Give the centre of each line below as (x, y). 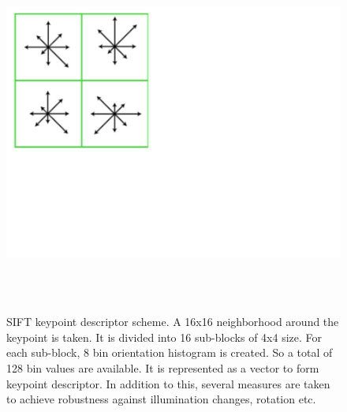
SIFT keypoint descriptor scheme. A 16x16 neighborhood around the (173, 322)
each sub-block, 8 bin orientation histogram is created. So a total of (170, 352)
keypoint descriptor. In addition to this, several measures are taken (168, 383)
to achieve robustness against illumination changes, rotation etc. (161, 399)
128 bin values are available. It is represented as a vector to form (163, 367)
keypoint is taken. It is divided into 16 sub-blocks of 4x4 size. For (164, 337)
